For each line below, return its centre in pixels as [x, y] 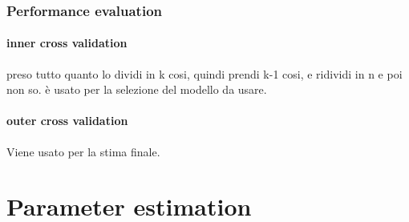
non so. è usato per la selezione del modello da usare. [137, 89]
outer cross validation [67, 121]
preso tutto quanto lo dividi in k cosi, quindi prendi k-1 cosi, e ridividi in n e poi [204, 73]
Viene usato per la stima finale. [83, 151]
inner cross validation [67, 43]
